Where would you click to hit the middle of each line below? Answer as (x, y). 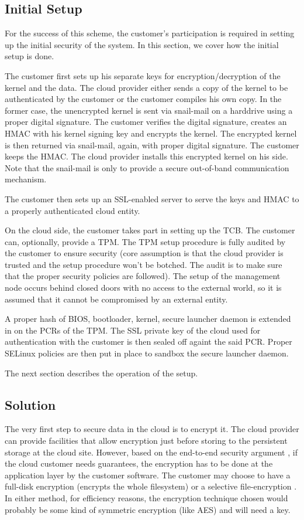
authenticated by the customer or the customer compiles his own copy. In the (143, 99)
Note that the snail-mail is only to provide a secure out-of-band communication (147, 167)
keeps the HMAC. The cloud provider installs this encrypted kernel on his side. (146, 156)
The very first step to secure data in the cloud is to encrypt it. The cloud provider (152, 429)
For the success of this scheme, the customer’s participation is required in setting (150, 33)
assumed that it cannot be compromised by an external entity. (116, 299)
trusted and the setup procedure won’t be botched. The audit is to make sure (144, 264)
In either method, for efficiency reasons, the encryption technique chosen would (146, 498)
